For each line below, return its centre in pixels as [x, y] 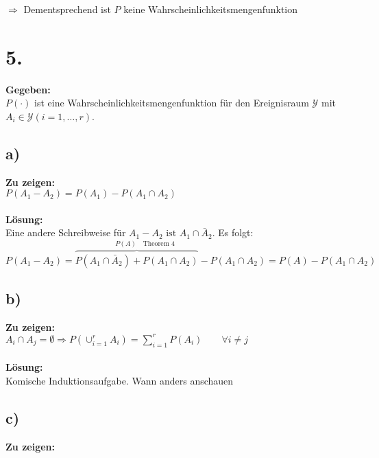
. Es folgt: [233, 232]
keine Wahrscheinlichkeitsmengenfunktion [211, 9]
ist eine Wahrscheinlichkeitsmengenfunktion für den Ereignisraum [172, 103]
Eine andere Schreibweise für [66, 232]
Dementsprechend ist [67, 9]
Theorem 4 [159, 243]
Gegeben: [28, 89]
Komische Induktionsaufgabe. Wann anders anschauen [120, 380]
